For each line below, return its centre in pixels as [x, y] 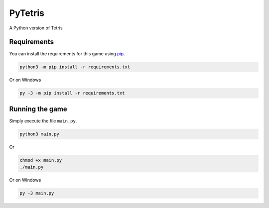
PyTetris [27, 13]
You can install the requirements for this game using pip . [67, 54]
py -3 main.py [37, 193]
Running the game [38, 109]
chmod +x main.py [41, 160]
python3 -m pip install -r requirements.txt [75, 67]
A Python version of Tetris [36, 28]
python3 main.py [40, 134]
